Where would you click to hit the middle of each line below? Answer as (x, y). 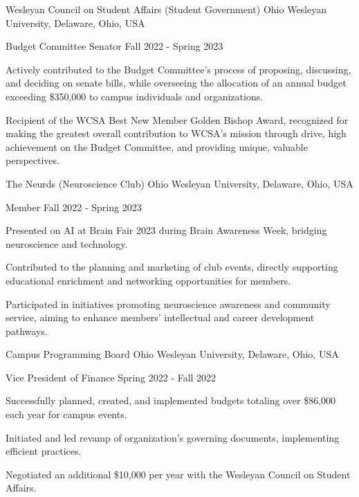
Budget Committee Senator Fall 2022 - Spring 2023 (114, 46)
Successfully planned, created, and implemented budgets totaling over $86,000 (171, 400)
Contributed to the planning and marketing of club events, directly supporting (172, 267)
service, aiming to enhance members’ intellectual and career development (160, 317)
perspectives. (33, 160)
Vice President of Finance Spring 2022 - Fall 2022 (111, 377)
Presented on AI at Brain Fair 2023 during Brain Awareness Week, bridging (166, 230)
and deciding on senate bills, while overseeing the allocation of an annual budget (176, 83)
